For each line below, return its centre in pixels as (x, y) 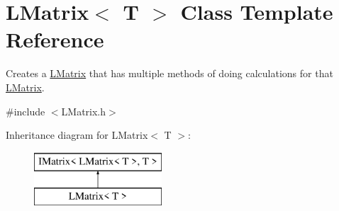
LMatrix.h (84, 111)
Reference (55, 39)
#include (26, 111)
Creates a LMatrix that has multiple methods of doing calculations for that (169, 73)
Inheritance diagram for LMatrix (77, 135)
